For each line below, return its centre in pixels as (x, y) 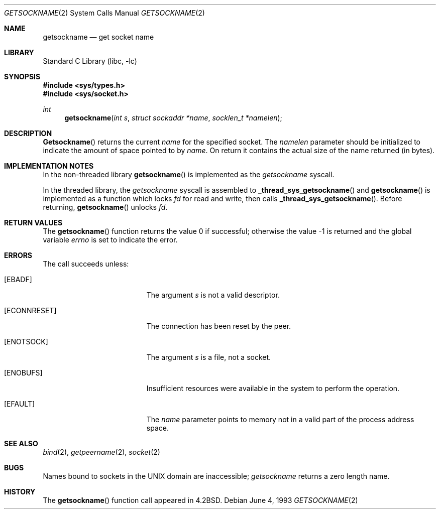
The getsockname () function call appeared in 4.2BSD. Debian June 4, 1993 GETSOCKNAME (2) (200, 500)
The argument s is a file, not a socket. (209, 357)
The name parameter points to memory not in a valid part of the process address (280, 419)
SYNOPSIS (22, 77)
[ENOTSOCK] (26, 342)
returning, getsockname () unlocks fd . (105, 207)
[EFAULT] (20, 404)
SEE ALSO (21, 443)
